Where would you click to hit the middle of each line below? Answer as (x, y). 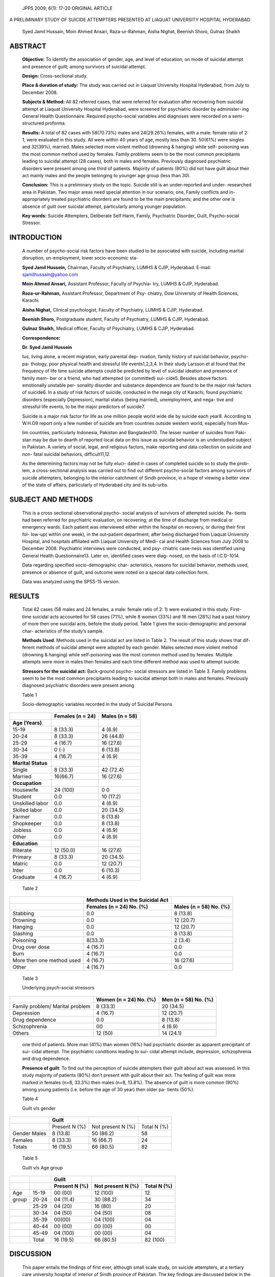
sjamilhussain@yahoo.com (50, 274)
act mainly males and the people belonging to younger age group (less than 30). (106, 176)
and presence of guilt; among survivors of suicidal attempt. (84, 66)
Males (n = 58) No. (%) (202, 907)
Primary (22, 857)
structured (33, 123)
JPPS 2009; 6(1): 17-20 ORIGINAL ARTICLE (67, 8)
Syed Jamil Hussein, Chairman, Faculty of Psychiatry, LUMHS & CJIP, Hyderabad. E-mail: (117, 267)
